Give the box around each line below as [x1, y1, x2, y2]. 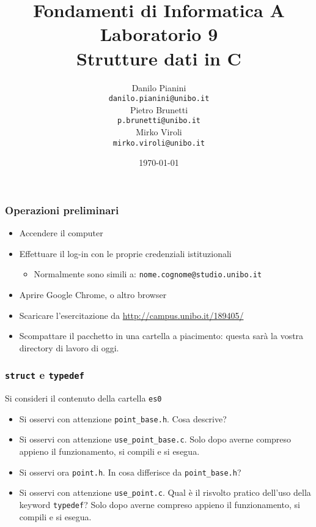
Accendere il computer [19, 226, 103, 239]
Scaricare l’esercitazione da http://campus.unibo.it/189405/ [19, 308, 244, 321]
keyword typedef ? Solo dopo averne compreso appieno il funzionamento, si [19, 498, 300, 511]
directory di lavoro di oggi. [19, 341, 119, 354]
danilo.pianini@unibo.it [108, 94, 210, 103]
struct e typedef [5, 367, 84, 383]
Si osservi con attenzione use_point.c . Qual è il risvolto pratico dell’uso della [19, 486, 311, 499]
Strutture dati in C [76, 45, 241, 70]
